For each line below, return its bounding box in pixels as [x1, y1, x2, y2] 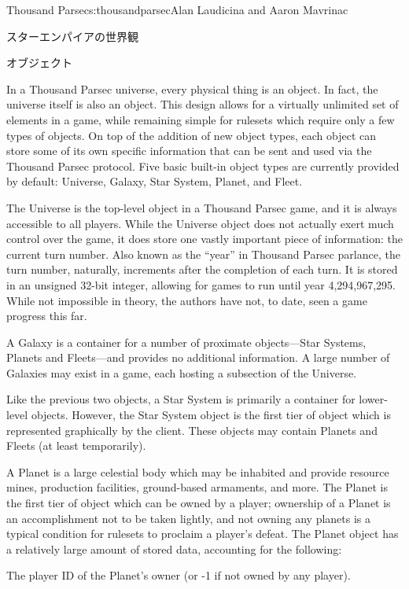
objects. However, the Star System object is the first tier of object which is [31, 407, 391, 423]
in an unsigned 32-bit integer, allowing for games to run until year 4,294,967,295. [6, 276, 396, 293]
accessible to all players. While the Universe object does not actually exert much [6, 215, 394, 231]
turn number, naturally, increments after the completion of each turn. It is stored [6, 261, 398, 278]
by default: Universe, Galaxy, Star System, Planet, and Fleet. [6, 173, 303, 190]
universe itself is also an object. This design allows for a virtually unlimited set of [6, 96, 399, 112]
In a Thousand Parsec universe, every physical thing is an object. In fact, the [6, 80, 378, 97]
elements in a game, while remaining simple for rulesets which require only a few [6, 111, 395, 127]
